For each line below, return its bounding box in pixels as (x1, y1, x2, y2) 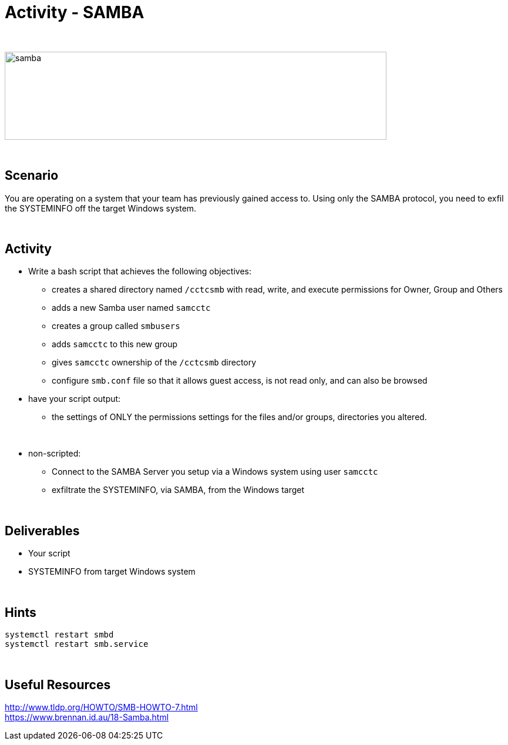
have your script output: (28, 394, 121, 404)
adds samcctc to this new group (52, 339, 178, 350)
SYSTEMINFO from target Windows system (28, 566, 196, 577)
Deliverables (5, 523, 80, 538)
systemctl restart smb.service (5, 639, 149, 649)
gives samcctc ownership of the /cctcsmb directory (52, 357, 257, 368)
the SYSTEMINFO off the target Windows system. (5, 203, 197, 213)
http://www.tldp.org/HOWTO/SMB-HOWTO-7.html (5, 702, 198, 712)
